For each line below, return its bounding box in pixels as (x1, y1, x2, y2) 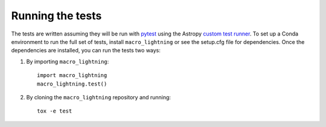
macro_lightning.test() (37, 80, 107, 87)
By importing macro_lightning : (26, 58, 109, 65)
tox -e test (37, 108, 72, 114)
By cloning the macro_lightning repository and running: (26, 93, 171, 101)
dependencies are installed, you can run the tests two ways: (11, 47, 161, 54)
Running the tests (11, 9, 102, 22)
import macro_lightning (37, 72, 107, 79)
